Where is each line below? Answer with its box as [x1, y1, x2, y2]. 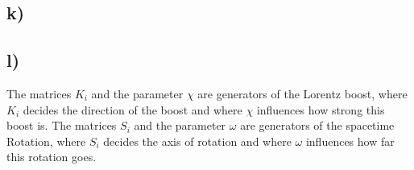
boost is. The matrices [6, 117, 117, 134]
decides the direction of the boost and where [23, 101, 242, 118]
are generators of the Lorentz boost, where [197, 85, 408, 102]
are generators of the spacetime [240, 117, 395, 134]
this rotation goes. [6, 148, 97, 165]
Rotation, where [6, 132, 86, 149]
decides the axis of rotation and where [103, 132, 292, 149]
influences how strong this [256, 101, 385, 118]
